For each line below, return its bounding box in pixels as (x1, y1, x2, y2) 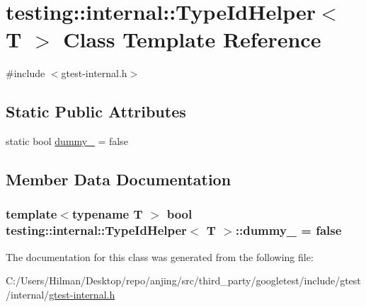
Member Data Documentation (6, 168, 231, 190)
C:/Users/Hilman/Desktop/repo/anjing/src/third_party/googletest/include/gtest (6, 273, 361, 288)
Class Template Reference (63, 25, 321, 54)
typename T (72, 205, 143, 223)
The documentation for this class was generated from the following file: (6, 249, 314, 264)
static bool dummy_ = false (6, 134, 128, 149)
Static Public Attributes (6, 100, 186, 122)
